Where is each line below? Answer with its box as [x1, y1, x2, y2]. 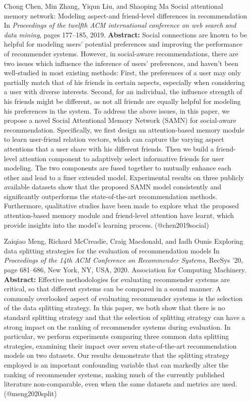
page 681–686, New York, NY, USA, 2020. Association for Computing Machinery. [4, 265, 247, 275]
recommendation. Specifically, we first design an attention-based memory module [4, 124, 245, 134]
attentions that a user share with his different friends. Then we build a [4, 143, 214, 153]
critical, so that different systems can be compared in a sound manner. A [4, 284, 221, 294]
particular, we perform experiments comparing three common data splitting [4, 331, 229, 341]
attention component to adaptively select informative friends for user [19, 153, 224, 163]
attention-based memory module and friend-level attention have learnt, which [4, 210, 234, 220]
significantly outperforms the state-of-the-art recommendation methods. [4, 191, 218, 201]
